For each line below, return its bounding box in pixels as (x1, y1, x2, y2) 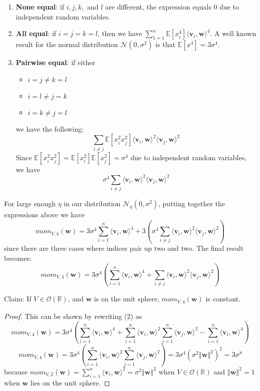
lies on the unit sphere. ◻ (30, 377, 110, 387)
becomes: (4, 253, 32, 263)
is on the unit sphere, (94, 293, 159, 304)
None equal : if (16, 2, 64, 12)
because (4, 366, 28, 376)
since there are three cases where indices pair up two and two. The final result (4, 243, 244, 253)
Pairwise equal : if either (16, 57, 96, 68)
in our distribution (64, 198, 121, 209)
